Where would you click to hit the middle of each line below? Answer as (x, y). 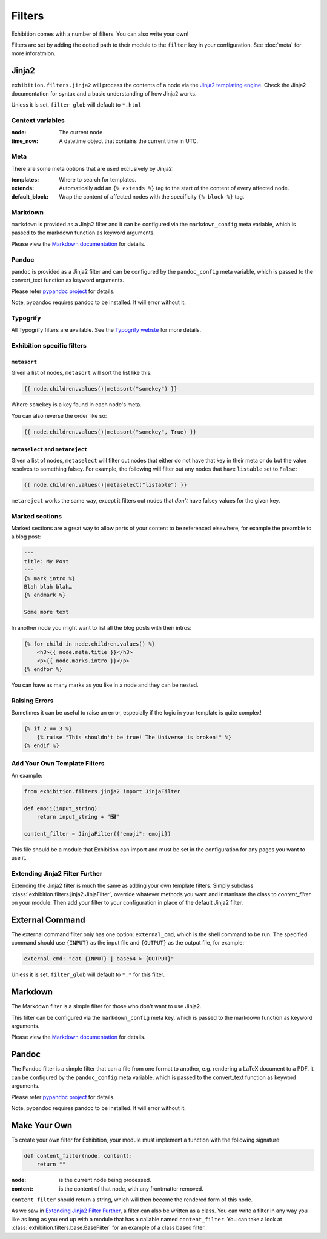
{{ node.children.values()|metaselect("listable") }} (105, 485)
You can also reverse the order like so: (59, 415)
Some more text (46, 612)
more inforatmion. (33, 53)
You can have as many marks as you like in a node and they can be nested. (105, 685)
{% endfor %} (43, 669)
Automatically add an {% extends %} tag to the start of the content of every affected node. (174, 188)
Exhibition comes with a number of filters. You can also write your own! (100, 34)
